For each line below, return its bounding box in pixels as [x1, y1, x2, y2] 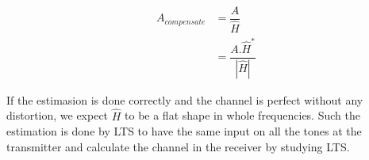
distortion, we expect [6, 107, 109, 124]
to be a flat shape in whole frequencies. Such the [125, 107, 360, 124]
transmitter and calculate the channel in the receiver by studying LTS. [6, 138, 350, 154]
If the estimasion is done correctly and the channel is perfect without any [6, 91, 363, 108]
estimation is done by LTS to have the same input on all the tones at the [6, 123, 362, 139]
